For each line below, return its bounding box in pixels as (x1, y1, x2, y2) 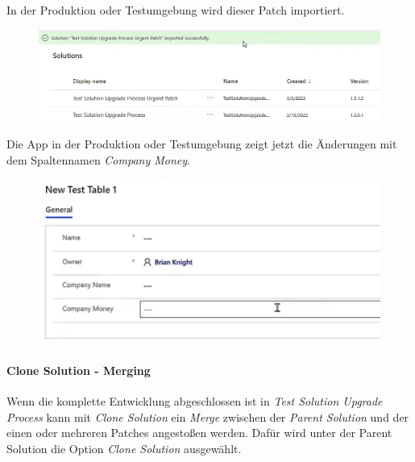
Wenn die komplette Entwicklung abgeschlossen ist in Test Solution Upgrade (6, 393, 383, 410)
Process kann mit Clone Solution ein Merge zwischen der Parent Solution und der (6, 408, 409, 425)
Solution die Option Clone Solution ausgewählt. (6, 439, 242, 456)
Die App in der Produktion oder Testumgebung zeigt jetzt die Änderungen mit (6, 135, 397, 152)
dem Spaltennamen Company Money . (6, 151, 190, 168)
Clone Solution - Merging (6, 361, 151, 378)
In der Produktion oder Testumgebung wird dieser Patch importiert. (6, 2, 345, 18)
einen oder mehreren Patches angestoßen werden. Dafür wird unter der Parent (6, 424, 392, 441)
